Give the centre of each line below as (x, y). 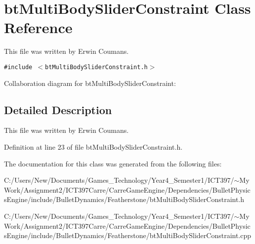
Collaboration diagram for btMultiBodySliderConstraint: (90, 83)
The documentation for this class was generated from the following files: (113, 163)
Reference (38, 27)
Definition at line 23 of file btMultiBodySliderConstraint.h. (93, 146)
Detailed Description (58, 109)
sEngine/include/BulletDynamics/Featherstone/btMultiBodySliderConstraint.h (124, 199)
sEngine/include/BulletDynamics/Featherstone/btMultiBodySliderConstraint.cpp (128, 235)
